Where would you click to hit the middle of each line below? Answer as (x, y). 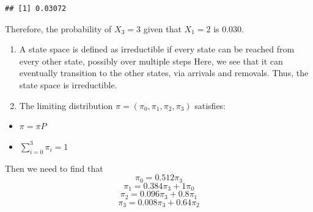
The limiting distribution (66, 105)
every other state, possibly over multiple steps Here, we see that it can (151, 61)
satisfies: (210, 105)
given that (162, 28)
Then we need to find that (54, 168)
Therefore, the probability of (58, 28)
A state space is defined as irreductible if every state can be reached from (157, 49)
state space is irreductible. (68, 84)
